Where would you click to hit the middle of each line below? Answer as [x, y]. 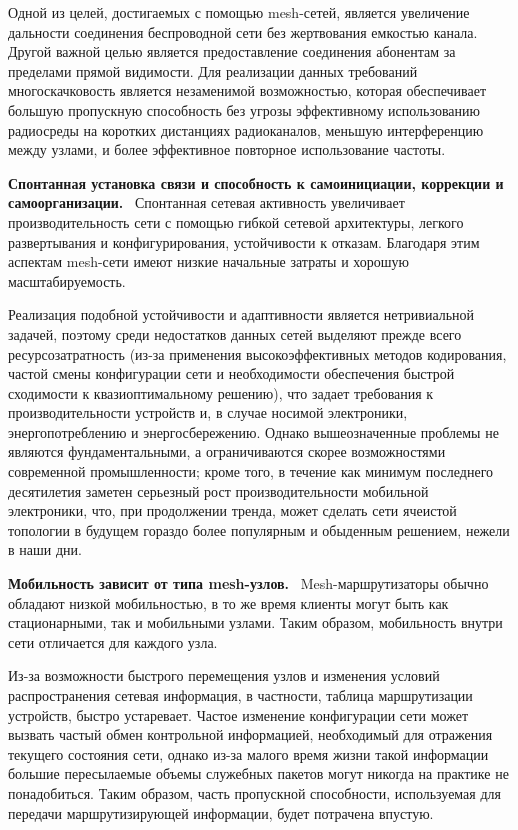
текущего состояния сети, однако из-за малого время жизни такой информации [248, 753]
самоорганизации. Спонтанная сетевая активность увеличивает [206, 202]
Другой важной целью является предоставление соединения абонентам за [232, 51]
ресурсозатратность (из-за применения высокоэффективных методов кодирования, [257, 353]
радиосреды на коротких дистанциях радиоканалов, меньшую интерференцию [246, 129]
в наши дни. [45, 549]
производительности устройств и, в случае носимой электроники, [208, 412]
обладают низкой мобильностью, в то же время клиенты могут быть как [228, 602]
